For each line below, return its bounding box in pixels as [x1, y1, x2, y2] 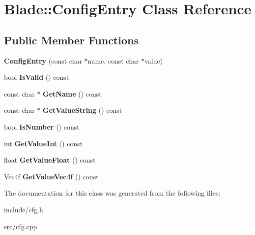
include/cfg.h [4, 204, 43, 214]
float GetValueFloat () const [4, 155, 96, 165]
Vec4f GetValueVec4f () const [4, 171, 99, 181]
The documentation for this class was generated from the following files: [4, 188, 221, 198]
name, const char [87, 55, 139, 66]
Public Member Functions [4, 32, 139, 47]
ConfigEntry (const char [4, 55, 82, 66]
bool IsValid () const [4, 72, 69, 82]
